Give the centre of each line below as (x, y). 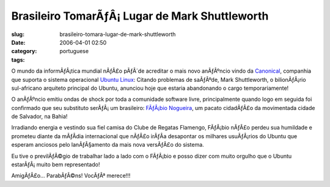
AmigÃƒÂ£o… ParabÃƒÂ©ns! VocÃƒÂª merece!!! (71, 176)
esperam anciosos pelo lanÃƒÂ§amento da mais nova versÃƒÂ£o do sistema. (108, 145)
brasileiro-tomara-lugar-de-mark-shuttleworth (118, 34)
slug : (18, 34)
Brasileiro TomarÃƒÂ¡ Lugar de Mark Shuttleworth (140, 16)
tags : (18, 60)
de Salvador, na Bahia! (39, 117)
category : (24, 51)
